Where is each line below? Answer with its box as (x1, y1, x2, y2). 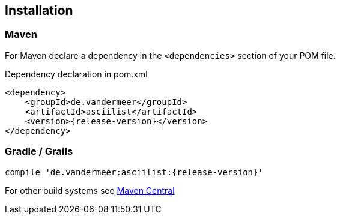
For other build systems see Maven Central (5, 185, 175, 196)
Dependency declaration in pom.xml (5, 68, 148, 79)
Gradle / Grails (5, 145, 73, 158)
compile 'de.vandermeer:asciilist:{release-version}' (5, 167, 263, 177)
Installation (5, 3, 73, 18)
